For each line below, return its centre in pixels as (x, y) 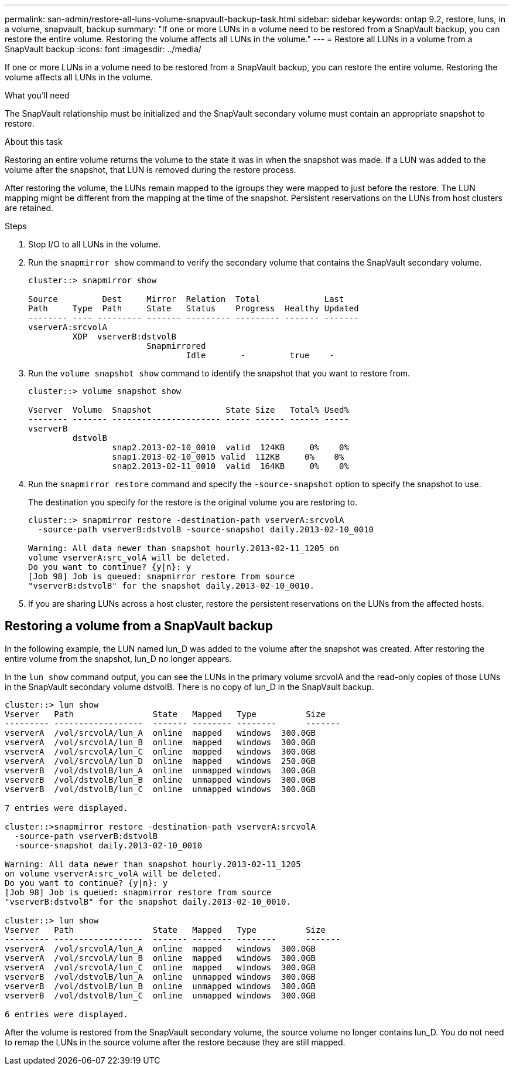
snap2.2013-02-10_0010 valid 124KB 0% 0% (230, 447)
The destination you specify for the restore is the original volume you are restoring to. (193, 502)
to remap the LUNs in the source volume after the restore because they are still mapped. (175, 1042)
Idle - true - (260, 355)
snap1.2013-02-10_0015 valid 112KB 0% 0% (228, 457)
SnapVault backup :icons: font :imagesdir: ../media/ (103, 49)
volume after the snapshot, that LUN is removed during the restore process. (151, 170)
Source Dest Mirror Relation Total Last (186, 299)
